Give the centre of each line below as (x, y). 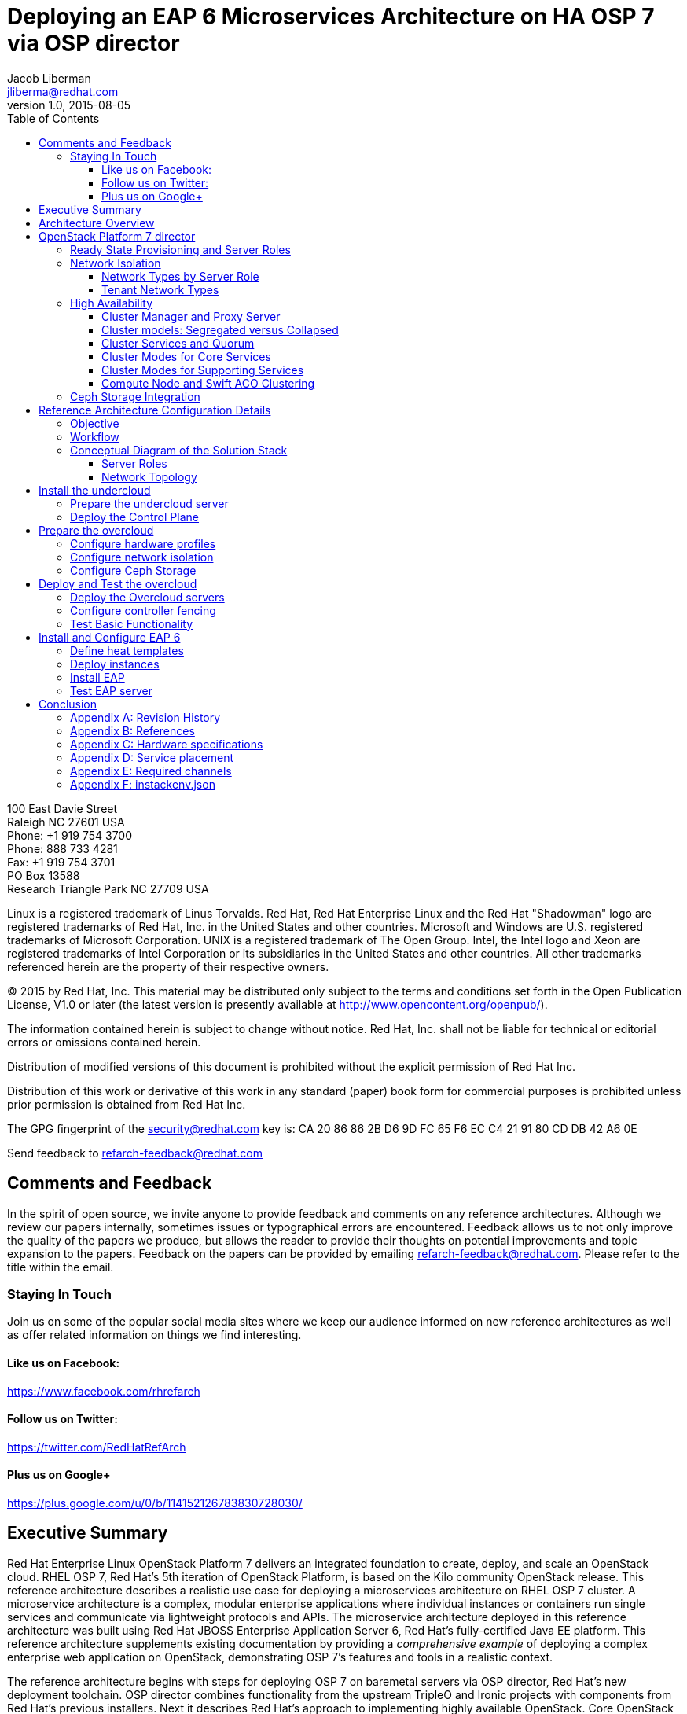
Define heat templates (127, 650)
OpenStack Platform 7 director (117, 236)
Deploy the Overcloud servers (147, 597)
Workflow (95, 436)
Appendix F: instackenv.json (143, 784)
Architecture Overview (97, 223)
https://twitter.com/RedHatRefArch (97, 1447)
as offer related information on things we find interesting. (154, 1335)
